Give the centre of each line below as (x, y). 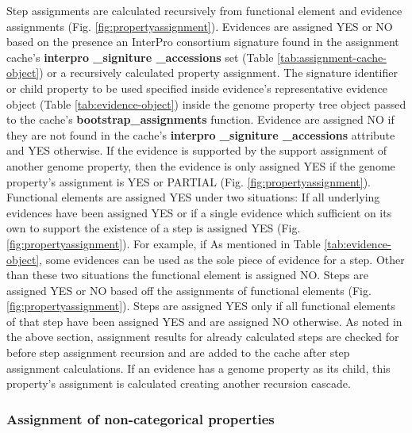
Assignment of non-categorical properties (141, 418)
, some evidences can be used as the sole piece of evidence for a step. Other (222, 259)
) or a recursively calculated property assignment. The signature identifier (218, 73)
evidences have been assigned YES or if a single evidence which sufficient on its (199, 212)
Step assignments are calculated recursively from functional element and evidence (204, 10)
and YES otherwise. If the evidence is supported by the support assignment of (197, 150)
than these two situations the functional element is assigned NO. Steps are (187, 275)
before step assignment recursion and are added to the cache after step (178, 353)
